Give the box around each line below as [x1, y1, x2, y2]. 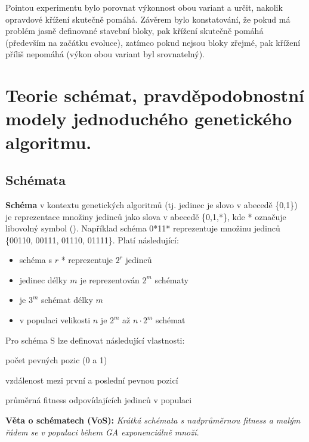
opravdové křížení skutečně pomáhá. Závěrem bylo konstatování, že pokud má [5, 13, 291, 25]
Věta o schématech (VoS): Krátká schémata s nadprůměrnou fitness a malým [5, 414, 301, 426]
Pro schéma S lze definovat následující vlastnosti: [5, 333, 185, 346]
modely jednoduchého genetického [5, 106, 292, 131]
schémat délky [41, 293, 93, 306]
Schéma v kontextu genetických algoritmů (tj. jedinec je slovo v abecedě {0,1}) [5, 198, 298, 211]
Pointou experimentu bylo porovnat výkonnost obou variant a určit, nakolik [5, 1, 283, 13]
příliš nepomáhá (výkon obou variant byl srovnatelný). [5, 48, 205, 60]
